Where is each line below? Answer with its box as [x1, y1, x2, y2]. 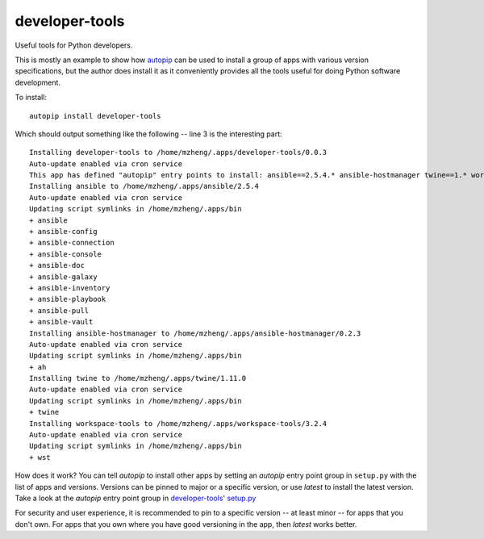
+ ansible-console [29, 249, 102, 258]
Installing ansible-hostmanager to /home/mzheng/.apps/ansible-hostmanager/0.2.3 [29, 328, 361, 338]
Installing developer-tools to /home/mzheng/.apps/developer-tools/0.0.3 [29, 148, 328, 157]
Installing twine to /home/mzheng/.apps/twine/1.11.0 [29, 374, 246, 383]
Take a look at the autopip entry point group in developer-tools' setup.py [15, 493, 257, 503]
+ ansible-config [29, 227, 98, 236]
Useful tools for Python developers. [15, 40, 133, 50]
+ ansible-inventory [29, 283, 111, 292]
